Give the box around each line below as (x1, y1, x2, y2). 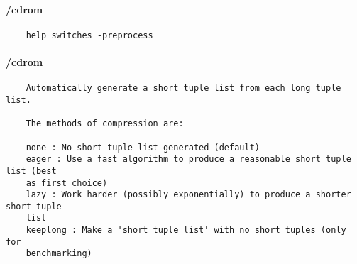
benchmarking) (26, 248, 92, 259)
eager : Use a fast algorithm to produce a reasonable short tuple (26, 154, 351, 165)
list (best (6, 165, 57, 176)
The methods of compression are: (26, 119, 184, 129)
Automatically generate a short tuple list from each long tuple (26, 83, 341, 94)
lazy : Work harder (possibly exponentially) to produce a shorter (26, 189, 351, 200)
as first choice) (26, 177, 108, 188)
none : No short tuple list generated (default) (26, 142, 260, 153)
